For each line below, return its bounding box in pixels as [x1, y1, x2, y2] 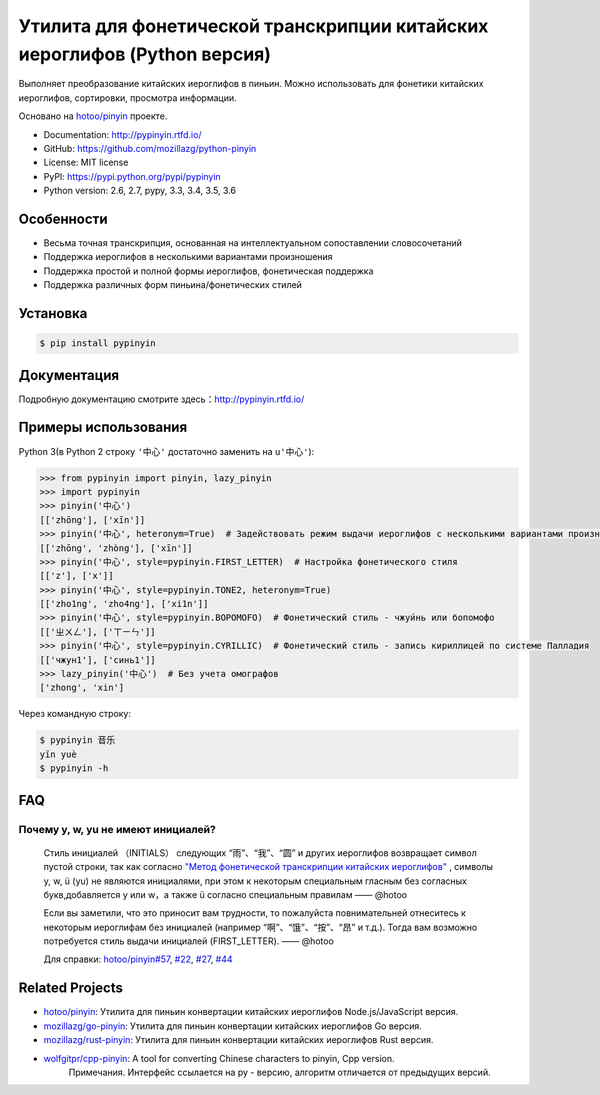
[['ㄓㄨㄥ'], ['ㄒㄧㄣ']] [39, 626, 156, 637]
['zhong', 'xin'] [39, 682, 125, 694]
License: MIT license [43, 156, 129, 169]
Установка [18, 305, 88, 322]
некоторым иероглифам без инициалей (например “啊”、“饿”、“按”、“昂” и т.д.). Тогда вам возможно [43, 921, 478, 933]
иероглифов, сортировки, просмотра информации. [18, 91, 237, 104]
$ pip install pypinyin [39, 338, 157, 349]
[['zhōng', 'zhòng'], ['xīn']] [39, 542, 194, 554]
